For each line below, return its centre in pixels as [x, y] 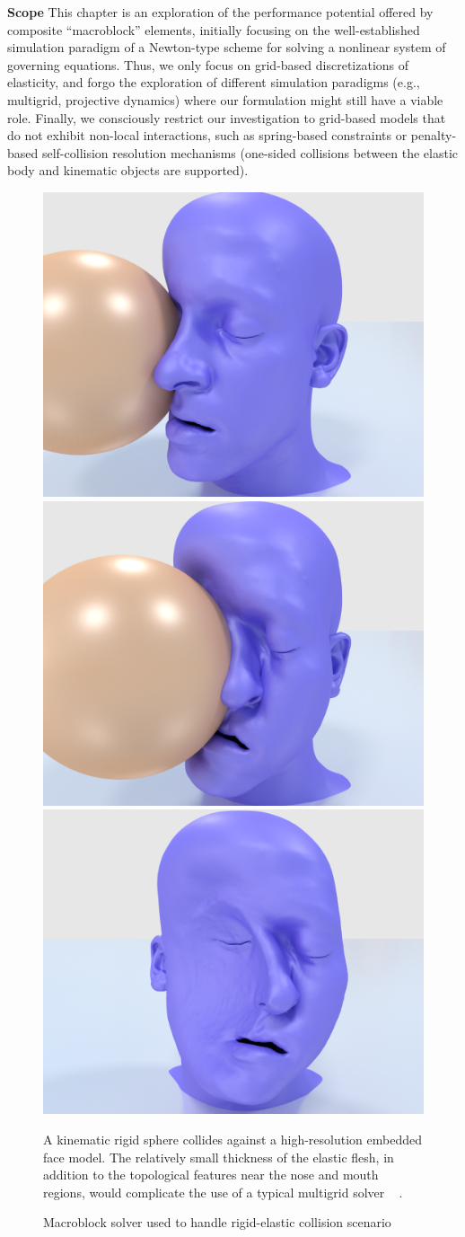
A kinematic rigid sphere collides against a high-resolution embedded [232, 1140]
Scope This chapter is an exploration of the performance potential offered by [220, 12]
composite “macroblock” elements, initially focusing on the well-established [214, 29]
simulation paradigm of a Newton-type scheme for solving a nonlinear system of [227, 47]
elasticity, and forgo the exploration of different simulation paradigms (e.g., [214, 82]
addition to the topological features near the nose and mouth [211, 1175]
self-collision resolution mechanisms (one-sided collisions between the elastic [250, 152]
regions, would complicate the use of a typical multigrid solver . [223, 1192]
